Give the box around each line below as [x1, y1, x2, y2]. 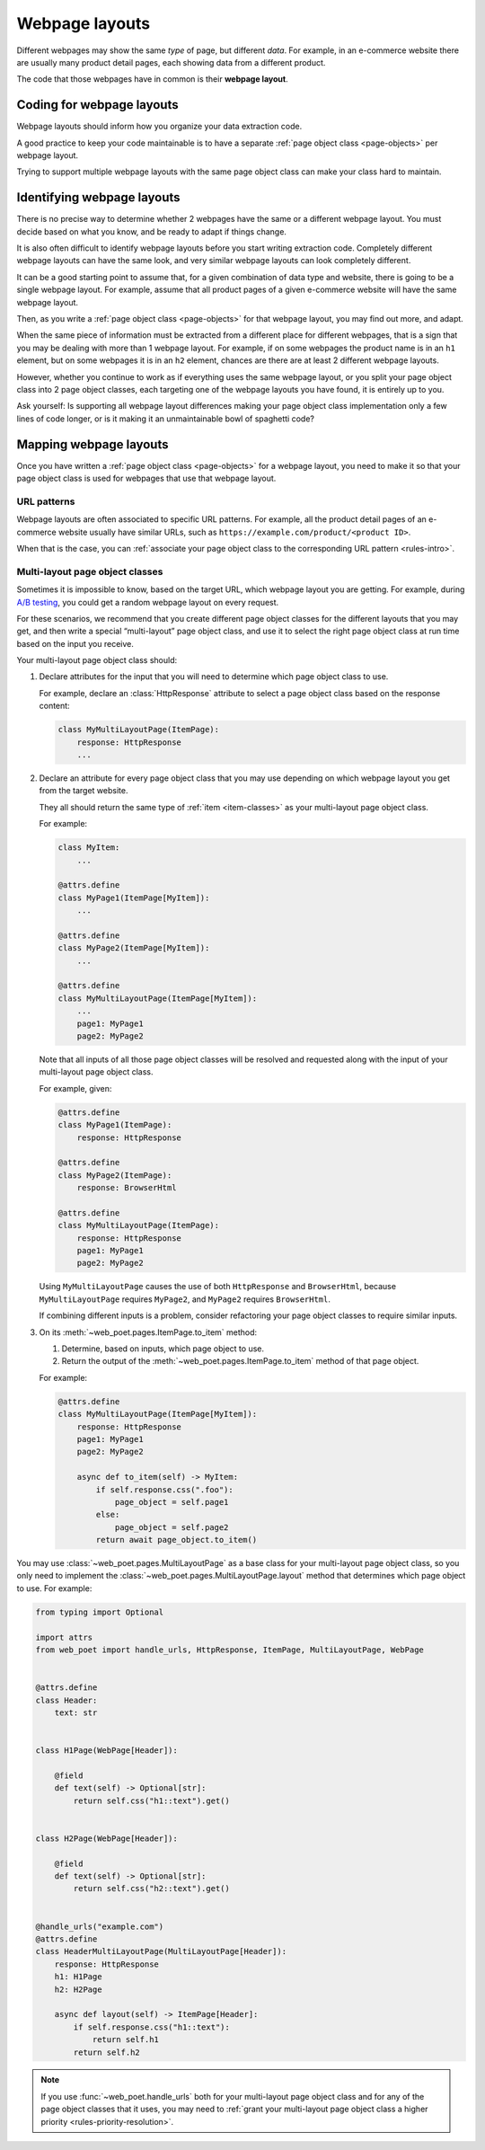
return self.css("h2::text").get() [73, 1883, 231, 1894]
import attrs [35, 1632, 93, 1642]
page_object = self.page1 [114, 1497, 229, 1507]
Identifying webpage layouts [16, 190, 181, 206]
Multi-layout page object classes [16, 565, 163, 578]
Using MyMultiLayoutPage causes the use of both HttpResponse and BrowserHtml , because [39, 1281, 397, 1292]
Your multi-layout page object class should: [16, 655, 178, 666]
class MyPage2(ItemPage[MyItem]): [57, 943, 210, 953]
